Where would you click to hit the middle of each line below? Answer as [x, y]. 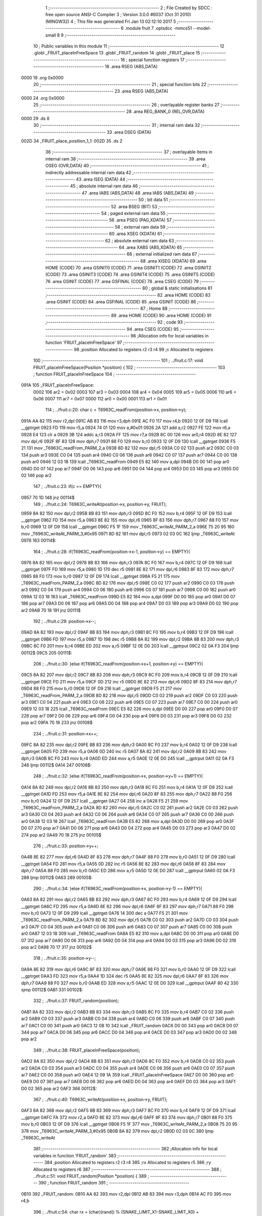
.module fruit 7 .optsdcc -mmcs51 [158, 28]
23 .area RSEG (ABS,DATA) [141, 91]
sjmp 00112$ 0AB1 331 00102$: [52, 990]
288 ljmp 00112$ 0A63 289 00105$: [57, 877]
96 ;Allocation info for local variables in [169, 336]
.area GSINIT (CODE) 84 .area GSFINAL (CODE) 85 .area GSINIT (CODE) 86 [121, 302]
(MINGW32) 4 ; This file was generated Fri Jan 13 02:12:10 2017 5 [111, 21]
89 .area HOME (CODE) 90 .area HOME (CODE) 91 [161, 315]
